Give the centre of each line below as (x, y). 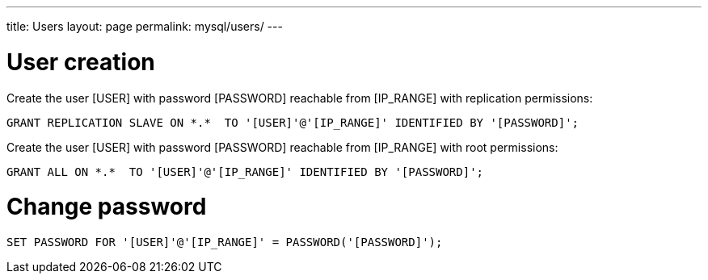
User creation (81, 62)
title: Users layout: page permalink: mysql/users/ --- (145, 26)
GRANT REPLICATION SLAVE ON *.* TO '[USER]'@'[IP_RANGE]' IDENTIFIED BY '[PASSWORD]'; (293, 122)
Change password (107, 207)
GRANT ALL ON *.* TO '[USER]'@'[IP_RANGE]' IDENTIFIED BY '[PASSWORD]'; (245, 171)
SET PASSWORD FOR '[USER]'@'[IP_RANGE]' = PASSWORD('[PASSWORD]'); (225, 242)
